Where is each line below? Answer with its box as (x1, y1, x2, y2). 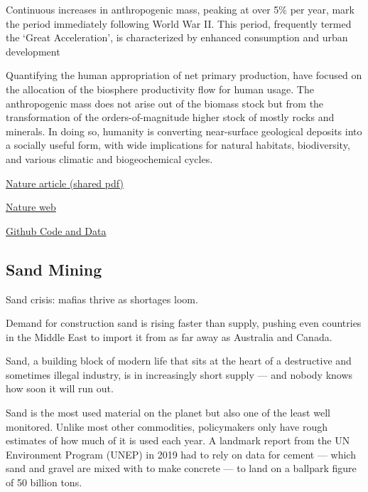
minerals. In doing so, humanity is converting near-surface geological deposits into (6, 123, 362, 138)
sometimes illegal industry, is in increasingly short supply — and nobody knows (6, 367, 353, 382)
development (6, 43, 60, 58)
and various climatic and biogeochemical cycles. (6, 151, 213, 166)
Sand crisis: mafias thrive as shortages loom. (6, 291, 198, 306)
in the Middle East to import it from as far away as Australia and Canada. (6, 329, 332, 344)
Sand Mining (6, 258, 102, 280)
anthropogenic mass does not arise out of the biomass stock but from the (6, 95, 324, 110)
